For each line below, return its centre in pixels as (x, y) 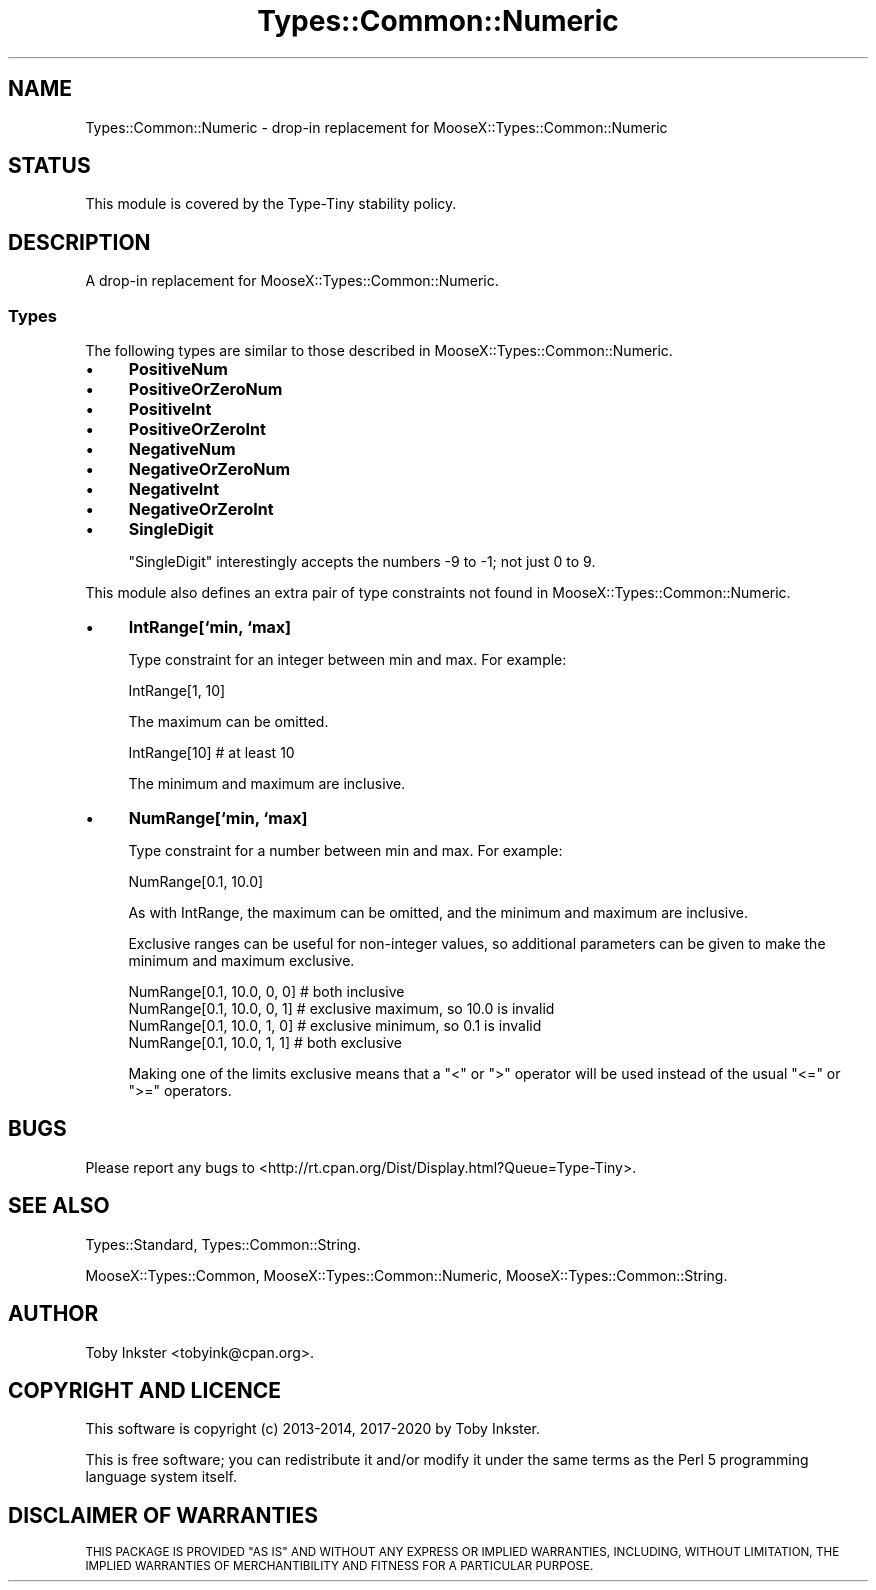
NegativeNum (182, 449)
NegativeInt (174, 489)
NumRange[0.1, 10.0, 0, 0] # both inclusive (266, 992)
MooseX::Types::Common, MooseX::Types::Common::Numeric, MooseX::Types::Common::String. (406, 1275)
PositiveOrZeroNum (205, 389)
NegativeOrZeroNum (209, 469)
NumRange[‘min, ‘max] (218, 818)
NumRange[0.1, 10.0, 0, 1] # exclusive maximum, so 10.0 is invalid (341, 1009)
